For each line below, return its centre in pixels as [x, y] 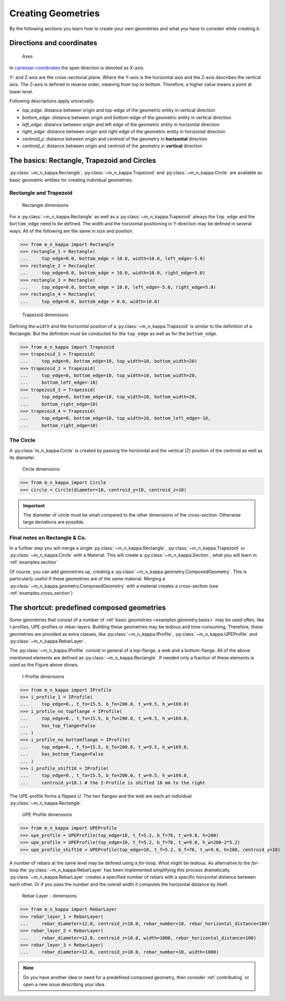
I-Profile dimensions [43, 676]
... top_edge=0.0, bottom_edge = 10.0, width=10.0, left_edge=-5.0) [113, 259]
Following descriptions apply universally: [52, 101]
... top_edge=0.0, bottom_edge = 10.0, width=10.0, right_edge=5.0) [113, 273]
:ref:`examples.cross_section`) [41, 593]
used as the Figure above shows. [44, 665]
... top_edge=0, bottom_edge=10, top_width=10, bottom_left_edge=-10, [116, 418]
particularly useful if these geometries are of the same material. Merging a [87, 579]
